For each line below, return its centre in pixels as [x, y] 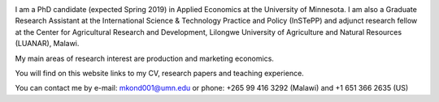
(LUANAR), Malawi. [47, 44]
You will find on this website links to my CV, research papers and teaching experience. [159, 73]
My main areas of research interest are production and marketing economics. [144, 58]
